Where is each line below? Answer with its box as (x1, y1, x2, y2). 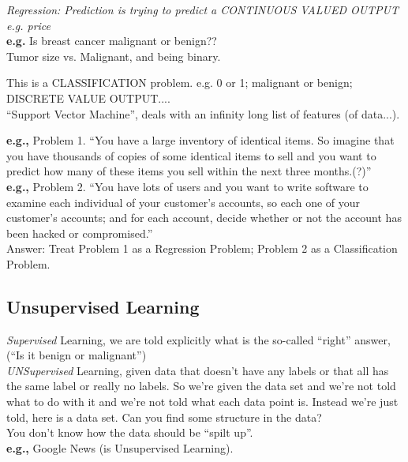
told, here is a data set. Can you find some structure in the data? (6, 408, 322, 425)
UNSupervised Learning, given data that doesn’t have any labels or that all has (6, 362, 389, 378)
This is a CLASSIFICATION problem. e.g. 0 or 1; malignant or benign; (6, 74, 353, 91)
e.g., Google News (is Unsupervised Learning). (6, 439, 234, 456)
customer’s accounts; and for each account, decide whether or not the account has (6, 209, 402, 226)
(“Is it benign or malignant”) (6, 347, 147, 363)
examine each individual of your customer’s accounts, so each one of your (6, 193, 361, 210)
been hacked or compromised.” (6, 224, 153, 241)
